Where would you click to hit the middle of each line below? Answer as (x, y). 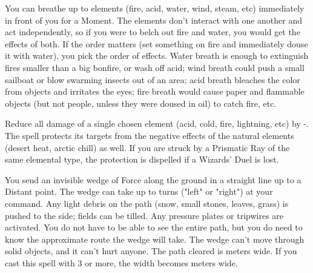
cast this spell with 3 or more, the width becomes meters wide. (121, 262)
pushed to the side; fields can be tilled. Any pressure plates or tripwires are (144, 215)
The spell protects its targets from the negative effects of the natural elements (150, 135)
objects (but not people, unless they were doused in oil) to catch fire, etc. (141, 103)
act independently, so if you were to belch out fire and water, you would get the (153, 32)
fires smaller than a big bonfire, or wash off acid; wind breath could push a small (155, 67)
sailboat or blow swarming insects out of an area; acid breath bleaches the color (153, 79)
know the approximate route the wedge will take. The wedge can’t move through (155, 239)
